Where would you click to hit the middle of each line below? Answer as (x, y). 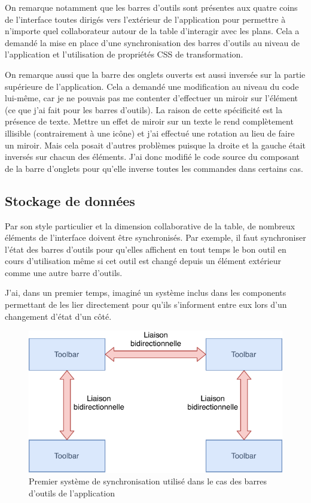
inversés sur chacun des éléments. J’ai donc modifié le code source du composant (152, 157)
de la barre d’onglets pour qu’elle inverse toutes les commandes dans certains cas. (154, 168)
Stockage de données (70, 200)
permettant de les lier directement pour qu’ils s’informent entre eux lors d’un (146, 304)
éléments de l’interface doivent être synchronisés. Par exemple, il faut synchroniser (155, 237)
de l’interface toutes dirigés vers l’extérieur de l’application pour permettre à (145, 19)
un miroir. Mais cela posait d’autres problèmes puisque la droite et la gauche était (155, 145)
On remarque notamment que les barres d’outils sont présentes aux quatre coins (151, 7)
